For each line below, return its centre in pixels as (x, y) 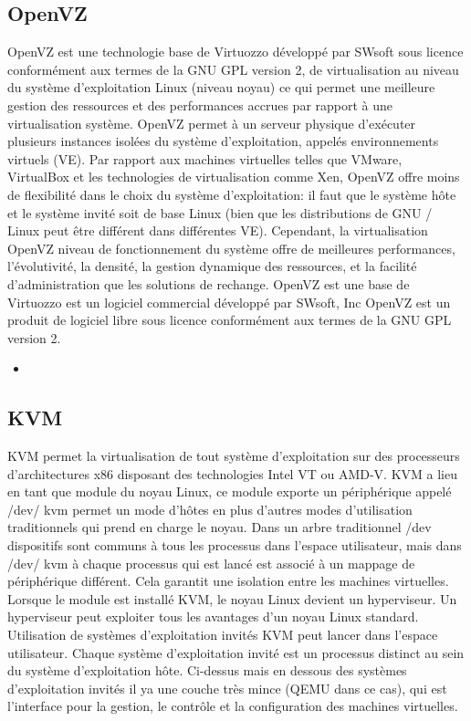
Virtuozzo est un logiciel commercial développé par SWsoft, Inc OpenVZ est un (229, 302)
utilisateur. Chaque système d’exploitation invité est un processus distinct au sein (236, 652)
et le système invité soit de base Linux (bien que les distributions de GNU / (220, 212)
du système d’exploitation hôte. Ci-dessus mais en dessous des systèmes (207, 670)
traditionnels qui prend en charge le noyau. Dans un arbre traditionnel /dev (220, 527)
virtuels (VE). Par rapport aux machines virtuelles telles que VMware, (205, 158)
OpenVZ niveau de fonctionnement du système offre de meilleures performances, (231, 248)
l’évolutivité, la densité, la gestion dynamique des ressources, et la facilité (212, 266)
